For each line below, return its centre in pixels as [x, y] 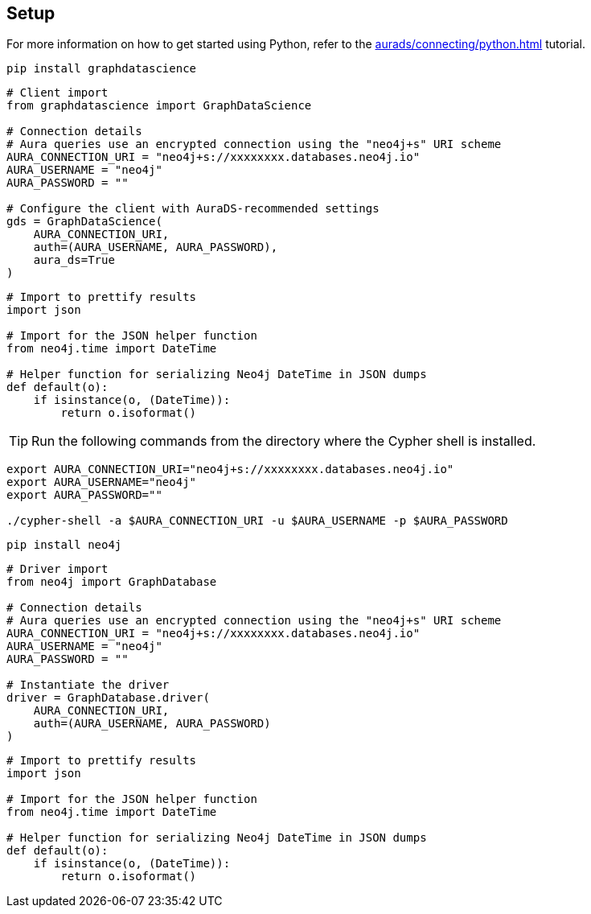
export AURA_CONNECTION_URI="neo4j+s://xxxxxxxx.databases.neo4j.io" [230, 469]
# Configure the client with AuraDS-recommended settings [193, 209]
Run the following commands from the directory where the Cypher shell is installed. [284, 441]
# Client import [57, 93]
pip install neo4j [64, 545]
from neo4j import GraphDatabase [112, 582]
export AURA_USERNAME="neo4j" [102, 482]
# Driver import [57, 569]
